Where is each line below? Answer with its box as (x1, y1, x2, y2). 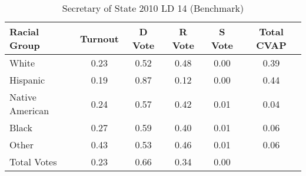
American (9, 104, 49, 117)
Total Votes (9, 155, 57, 168)
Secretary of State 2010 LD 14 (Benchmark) (62, 1, 244, 15)
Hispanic (9, 73, 45, 87)
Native (9, 90, 36, 104)
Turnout (79, 31, 119, 45)
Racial (9, 25, 39, 38)
